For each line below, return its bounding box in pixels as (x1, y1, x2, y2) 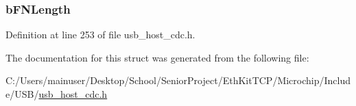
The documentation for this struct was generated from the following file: (5, 50, 309, 64)
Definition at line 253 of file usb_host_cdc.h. (5, 27, 195, 42)
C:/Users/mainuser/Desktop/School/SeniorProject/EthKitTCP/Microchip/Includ (5, 73, 351, 88)
